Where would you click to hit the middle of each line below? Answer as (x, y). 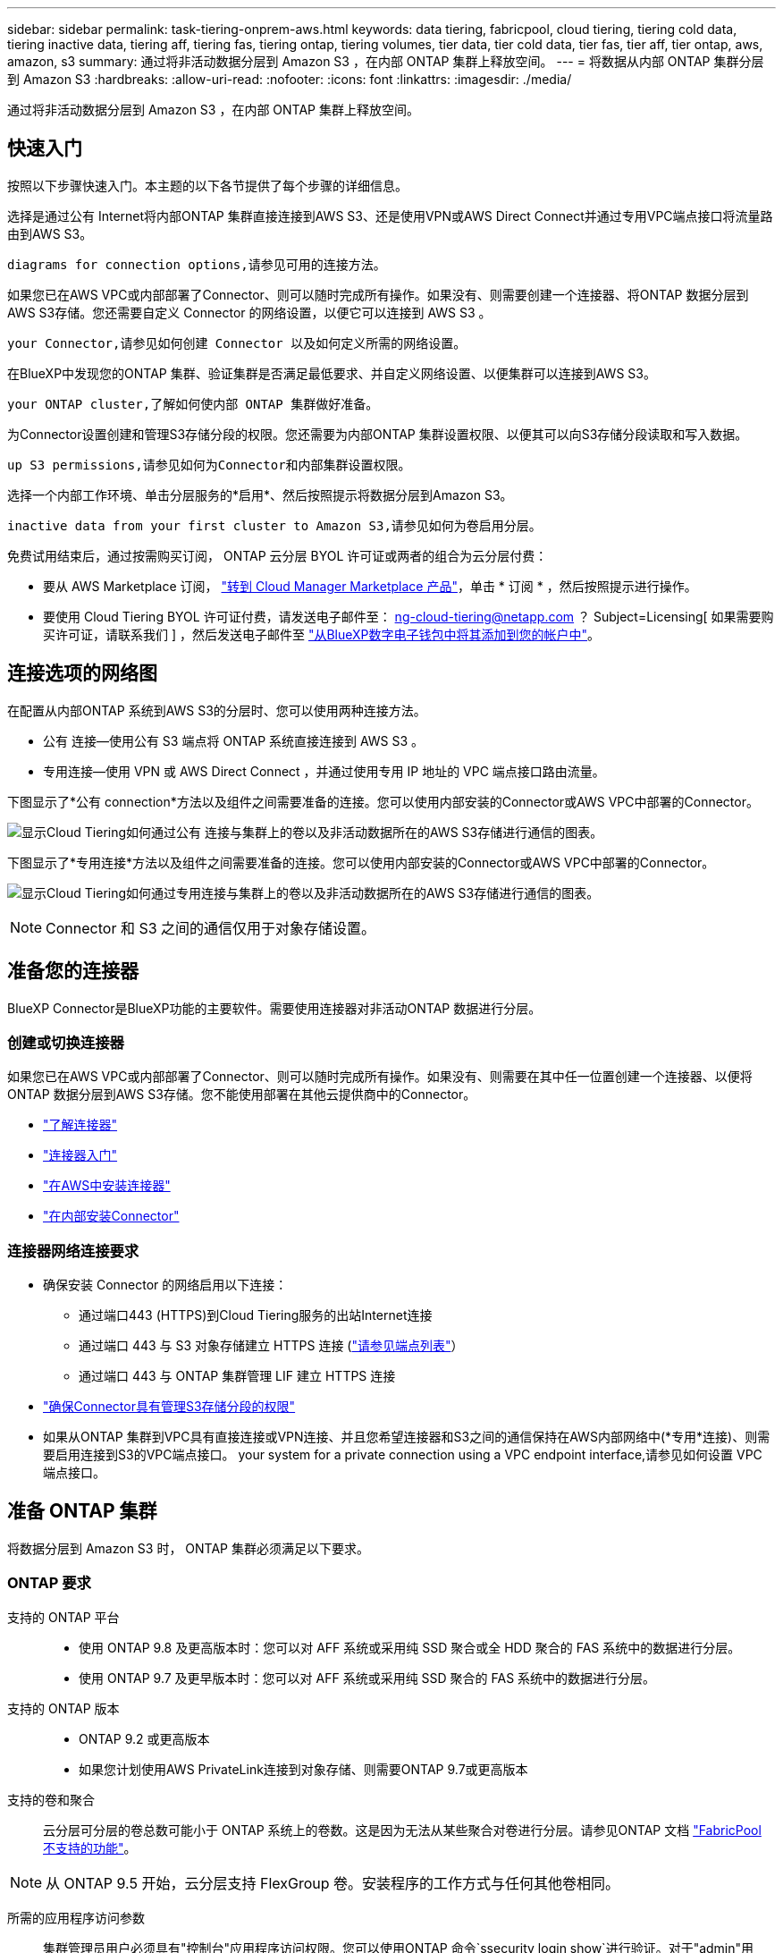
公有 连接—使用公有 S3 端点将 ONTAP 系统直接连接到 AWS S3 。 (234, 740)
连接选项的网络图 (82, 673)
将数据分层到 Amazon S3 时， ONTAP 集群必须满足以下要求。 (188, 1548)
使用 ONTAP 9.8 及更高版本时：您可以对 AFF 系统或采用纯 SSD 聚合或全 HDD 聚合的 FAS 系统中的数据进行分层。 (410, 1647)
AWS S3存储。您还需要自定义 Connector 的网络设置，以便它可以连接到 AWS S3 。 (249, 312)
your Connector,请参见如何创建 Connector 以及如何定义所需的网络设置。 (237, 343)
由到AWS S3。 (50, 233)
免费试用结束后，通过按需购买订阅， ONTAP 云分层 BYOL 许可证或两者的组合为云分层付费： (278, 555)
